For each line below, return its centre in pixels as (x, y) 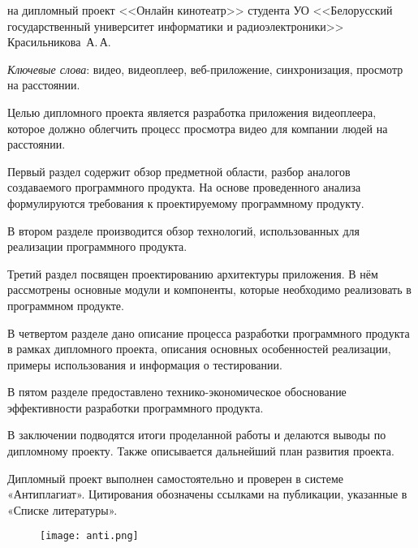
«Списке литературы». (62, 509)
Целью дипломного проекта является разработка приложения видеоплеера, (192, 112)
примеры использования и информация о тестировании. (145, 364)
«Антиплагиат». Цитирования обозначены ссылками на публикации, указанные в (207, 494)
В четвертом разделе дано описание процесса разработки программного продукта (209, 332)
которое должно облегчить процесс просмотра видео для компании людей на (198, 128)
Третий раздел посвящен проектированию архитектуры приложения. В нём (193, 273)
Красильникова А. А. (59, 42)
